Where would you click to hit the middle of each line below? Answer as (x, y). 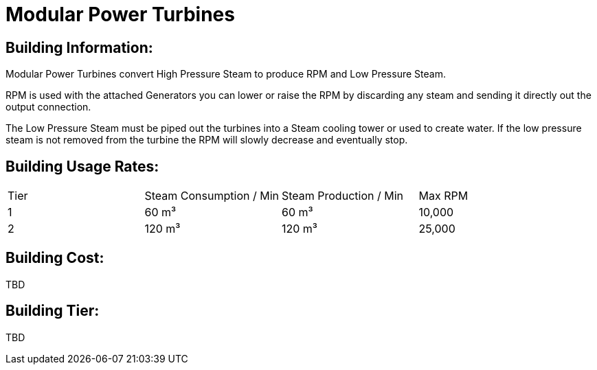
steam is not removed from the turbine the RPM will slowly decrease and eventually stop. (207, 140)
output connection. (48, 107)
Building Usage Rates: (82, 166)
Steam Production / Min (342, 196)
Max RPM (443, 196)
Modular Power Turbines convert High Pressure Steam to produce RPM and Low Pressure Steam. (226, 74)
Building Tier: (53, 311)
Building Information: (79, 47)
